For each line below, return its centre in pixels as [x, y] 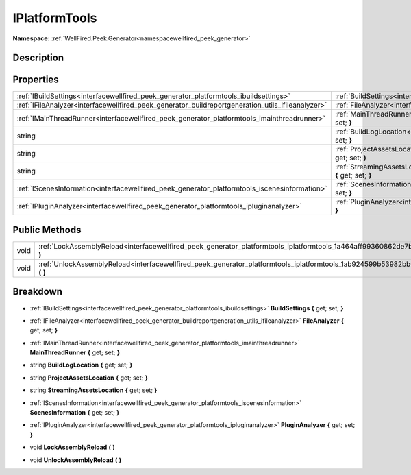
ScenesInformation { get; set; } [75, 413]
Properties [36, 80]
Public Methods [47, 230]
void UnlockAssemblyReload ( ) [76, 460]
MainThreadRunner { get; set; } [75, 352]
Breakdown [38, 292]
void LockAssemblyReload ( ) [73, 447]
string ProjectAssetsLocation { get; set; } [89, 378]
